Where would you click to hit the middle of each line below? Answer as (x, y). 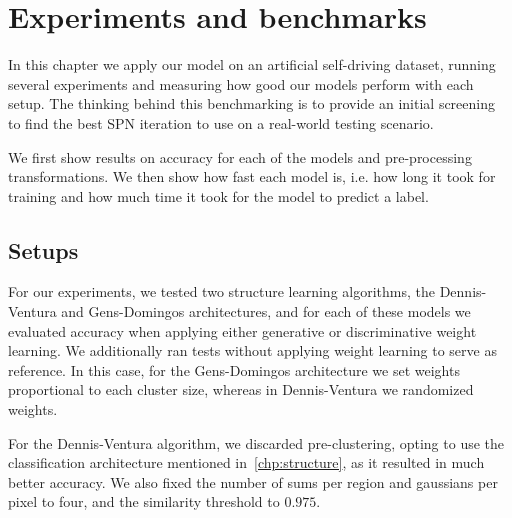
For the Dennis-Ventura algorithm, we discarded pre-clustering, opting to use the (256, 442)
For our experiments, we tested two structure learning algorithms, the (221, 291)
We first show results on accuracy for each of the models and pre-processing (240, 156)
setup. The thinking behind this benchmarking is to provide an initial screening (251, 103)
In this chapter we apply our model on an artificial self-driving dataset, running (252, 64)
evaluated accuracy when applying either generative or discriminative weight (242, 330)
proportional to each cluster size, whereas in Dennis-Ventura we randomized (241, 389)
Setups (43, 249)
